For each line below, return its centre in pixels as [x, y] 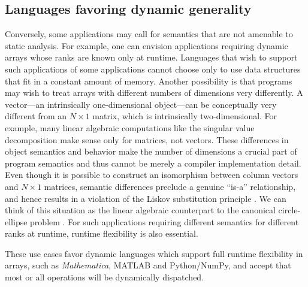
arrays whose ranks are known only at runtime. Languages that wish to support [151, 57]
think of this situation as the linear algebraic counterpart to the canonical [140, 210]
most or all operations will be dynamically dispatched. [105, 277]
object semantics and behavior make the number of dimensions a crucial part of [151, 151]
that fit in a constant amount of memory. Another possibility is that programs [149, 81]
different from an [36, 116]
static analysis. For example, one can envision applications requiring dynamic [147, 45]
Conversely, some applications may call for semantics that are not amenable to [149, 34]
